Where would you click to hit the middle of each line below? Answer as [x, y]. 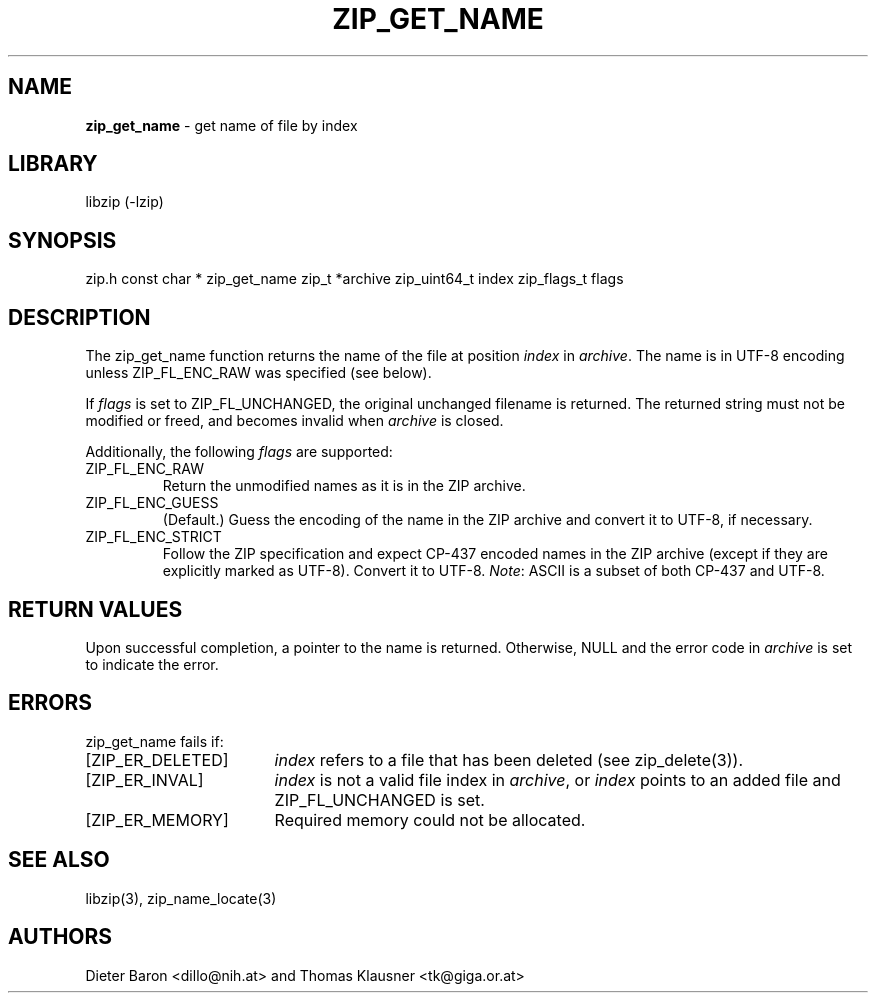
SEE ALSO [59, 860]
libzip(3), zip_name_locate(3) [181, 898]
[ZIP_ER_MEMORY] [157, 819]
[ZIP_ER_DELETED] [157, 759]
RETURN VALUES [95, 609]
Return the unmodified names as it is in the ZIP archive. [344, 486]
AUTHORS [60, 937]
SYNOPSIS [62, 240]
